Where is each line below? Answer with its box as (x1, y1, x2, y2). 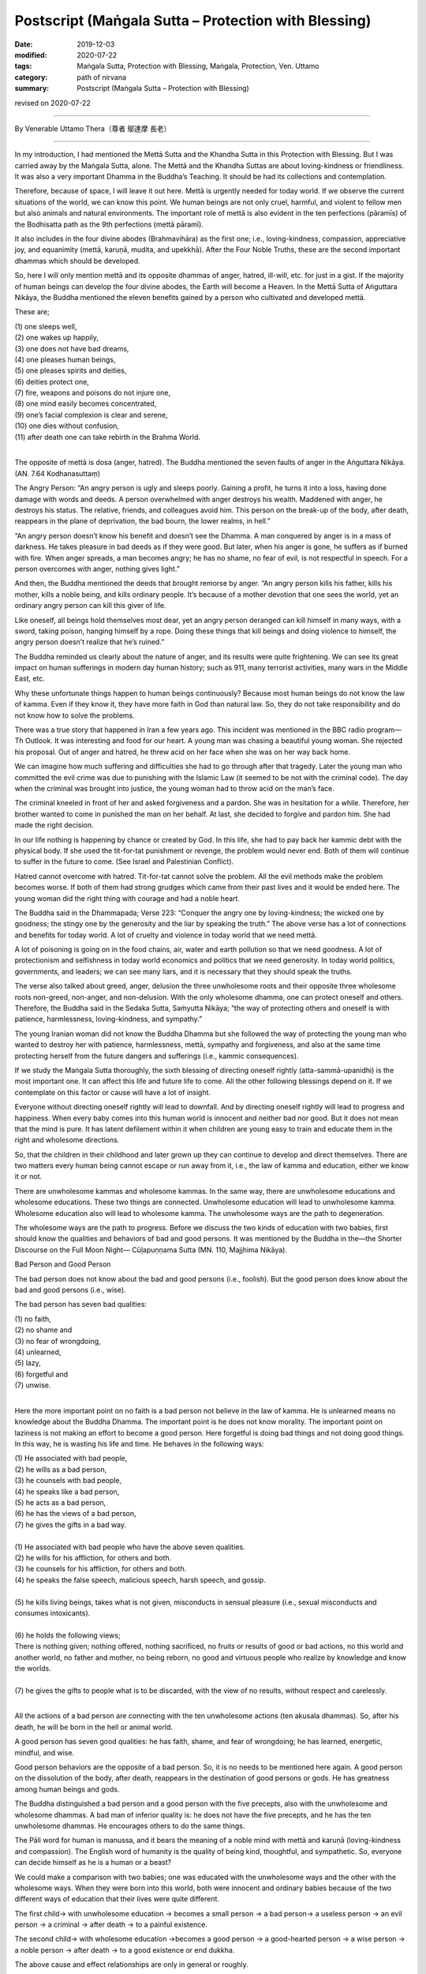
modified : (14, 50, 47, 59)
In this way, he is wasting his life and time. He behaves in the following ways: (14, 1439, 264, 1449)
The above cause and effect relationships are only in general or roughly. (14, 1960, 248, 1969)
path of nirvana (77, 72, 126, 82)
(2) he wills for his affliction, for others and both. (14, 1552, 172, 1563)
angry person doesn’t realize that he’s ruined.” (14, 637, 165, 647)
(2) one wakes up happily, (14, 332, 99, 343)
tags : (14, 62, 32, 71)
